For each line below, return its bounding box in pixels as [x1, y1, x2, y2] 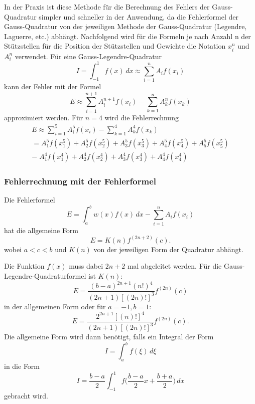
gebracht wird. [4, 390, 48, 400]
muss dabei [69, 261, 103, 271]
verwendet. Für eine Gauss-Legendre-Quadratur [15, 51, 162, 61]
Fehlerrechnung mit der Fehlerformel [4, 175, 157, 187]
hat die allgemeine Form [4, 225, 79, 235]
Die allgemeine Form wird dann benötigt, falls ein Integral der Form [4, 331, 214, 342]
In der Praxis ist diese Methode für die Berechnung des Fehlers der [4, 2, 210, 12]
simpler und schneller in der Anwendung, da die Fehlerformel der [39, 11, 238, 22]
